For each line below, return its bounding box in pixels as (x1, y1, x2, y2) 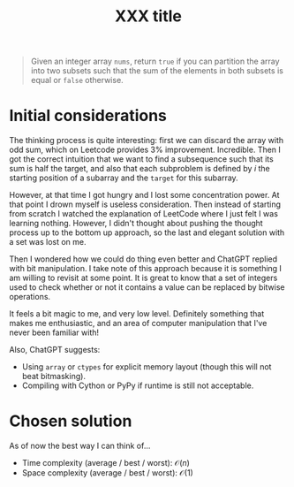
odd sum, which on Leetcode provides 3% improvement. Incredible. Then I (9, 144, 281, 156)
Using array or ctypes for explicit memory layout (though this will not (21, 361, 272, 372)
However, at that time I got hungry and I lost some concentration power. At (9, 190, 280, 201)
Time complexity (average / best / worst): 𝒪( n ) (21, 458, 190, 468)
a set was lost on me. (9, 237, 87, 247)
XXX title (114, 6, 183, 27)
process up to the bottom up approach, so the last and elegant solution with (9, 227, 285, 238)
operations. (9, 292, 51, 302)
